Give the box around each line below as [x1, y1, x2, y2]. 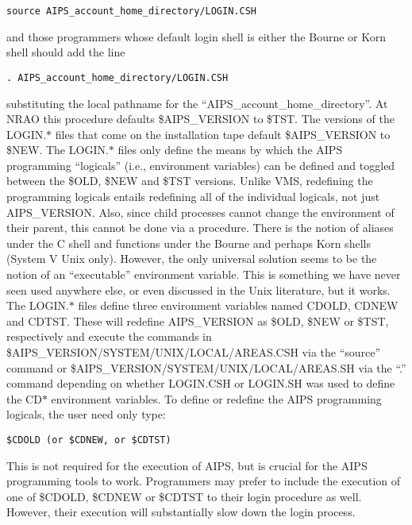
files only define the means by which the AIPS [117, 141, 343, 158]
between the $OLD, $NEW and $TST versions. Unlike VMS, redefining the [6, 172, 373, 189]
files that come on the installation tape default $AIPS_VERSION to [55, 125, 391, 142]
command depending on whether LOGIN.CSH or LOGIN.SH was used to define [6, 375, 395, 392]
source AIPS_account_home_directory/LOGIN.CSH [6, 6, 256, 17]
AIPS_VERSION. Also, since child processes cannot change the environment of [6, 203, 395, 220]
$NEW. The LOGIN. [6, 141, 109, 158]
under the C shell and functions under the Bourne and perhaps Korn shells [6, 234, 371, 251]
